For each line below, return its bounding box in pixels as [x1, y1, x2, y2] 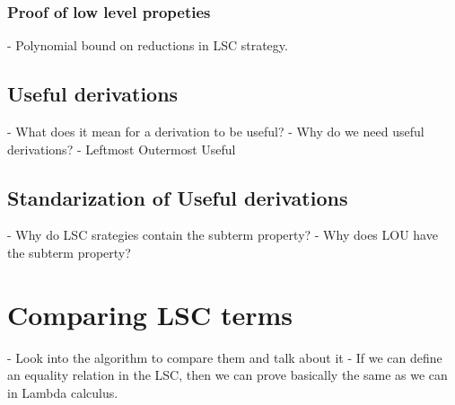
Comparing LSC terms [7, 295, 293, 332]
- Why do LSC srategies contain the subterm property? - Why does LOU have [7, 225, 438, 244]
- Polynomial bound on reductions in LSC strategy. [7, 36, 288, 55]
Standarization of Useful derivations [7, 183, 348, 211]
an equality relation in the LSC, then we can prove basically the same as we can [7, 365, 448, 384]
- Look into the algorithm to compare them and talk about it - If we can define [7, 348, 442, 366]
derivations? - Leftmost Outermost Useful [7, 139, 236, 158]
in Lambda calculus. [7, 383, 118, 401]
